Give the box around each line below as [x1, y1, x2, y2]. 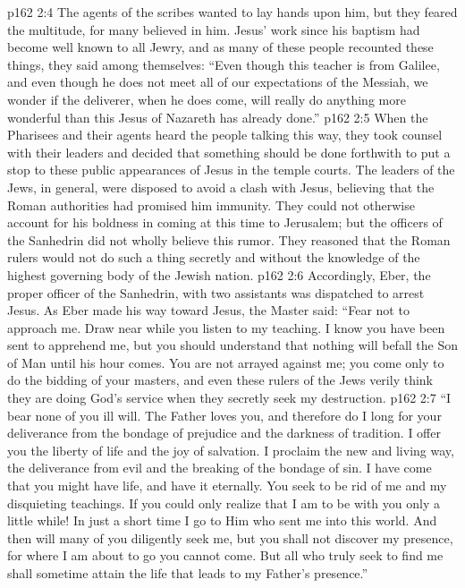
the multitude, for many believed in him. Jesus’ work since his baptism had [7, 20, 420, 38]
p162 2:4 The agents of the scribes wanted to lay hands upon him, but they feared [7, 3, 458, 21]
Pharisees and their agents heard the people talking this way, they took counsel [7, 125, 443, 144]
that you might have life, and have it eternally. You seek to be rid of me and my [7, 476, 447, 495]
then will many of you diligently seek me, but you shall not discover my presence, [7, 528, 453, 547]
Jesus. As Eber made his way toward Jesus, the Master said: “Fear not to [7, 301, 410, 320]
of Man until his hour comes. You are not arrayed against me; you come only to [7, 353, 444, 371]
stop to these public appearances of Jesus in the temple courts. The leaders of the [7, 160, 455, 179]
